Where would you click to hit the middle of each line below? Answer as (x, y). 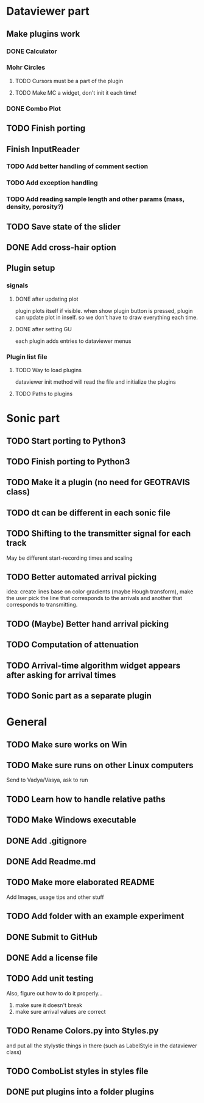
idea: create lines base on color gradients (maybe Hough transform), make (100, 592)
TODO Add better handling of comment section (77, 166)
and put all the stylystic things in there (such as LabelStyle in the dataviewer (102, 1046)
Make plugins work (43, 34)
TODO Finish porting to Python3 (68, 462)
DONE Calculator (32, 51)
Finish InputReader (43, 149)
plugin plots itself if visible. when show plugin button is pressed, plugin (104, 310)
